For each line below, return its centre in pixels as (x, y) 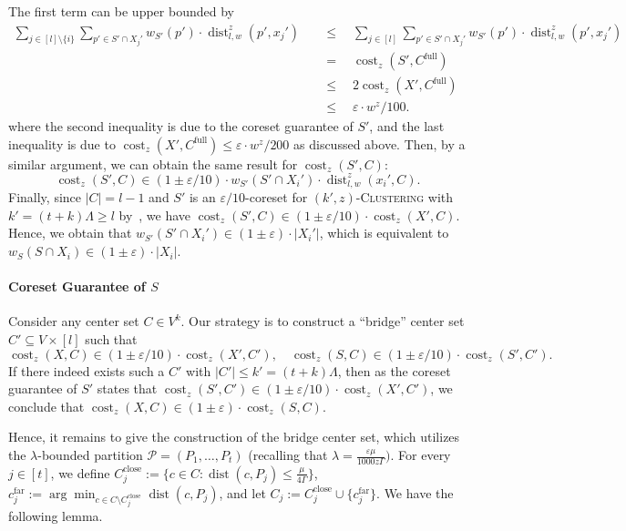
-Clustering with (405, 197)
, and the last (407, 126)
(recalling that (288, 455)
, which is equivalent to (384, 233)
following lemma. (56, 515)
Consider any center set (74, 321)
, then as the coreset (394, 370)
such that (111, 339)
